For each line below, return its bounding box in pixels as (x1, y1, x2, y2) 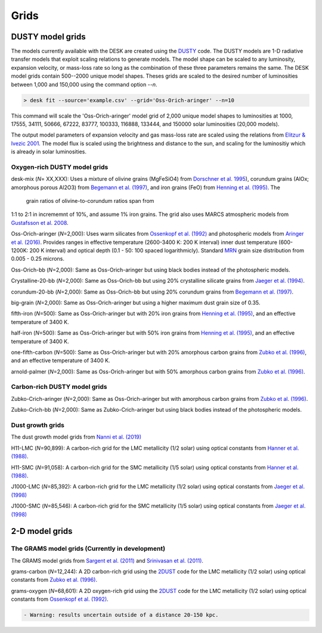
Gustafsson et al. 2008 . (11, 219, 69, 226)
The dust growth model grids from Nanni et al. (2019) (11, 433, 142, 441)
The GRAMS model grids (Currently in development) (11, 545, 166, 553)
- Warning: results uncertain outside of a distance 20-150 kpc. (23, 612, 219, 619)
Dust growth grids (11, 421, 65, 430)
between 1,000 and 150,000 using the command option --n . (11, 81, 157, 88)
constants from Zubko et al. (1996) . (11, 576, 98, 583)
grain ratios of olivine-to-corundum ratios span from (26, 197, 154, 205)
